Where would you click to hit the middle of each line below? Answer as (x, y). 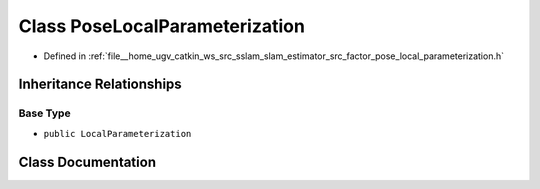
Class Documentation (87, 161)
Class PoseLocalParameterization (161, 26)
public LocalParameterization (117, 133)
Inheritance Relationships (100, 84)
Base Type (44, 113)
